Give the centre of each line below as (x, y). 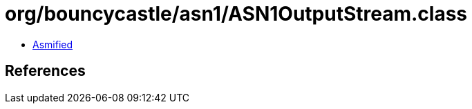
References (45, 71)
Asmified (53, 44)
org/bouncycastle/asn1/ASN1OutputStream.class (236, 14)
